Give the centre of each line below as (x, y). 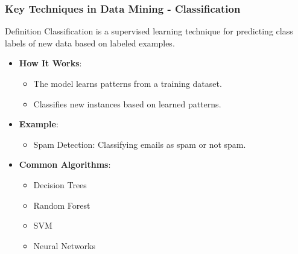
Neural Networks (65, 245)
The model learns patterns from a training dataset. (128, 83)
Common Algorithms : (65, 164)
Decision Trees (60, 184)
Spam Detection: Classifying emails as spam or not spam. (140, 144)
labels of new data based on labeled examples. (90, 43)
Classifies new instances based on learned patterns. (127, 103)
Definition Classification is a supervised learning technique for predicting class (149, 31)
